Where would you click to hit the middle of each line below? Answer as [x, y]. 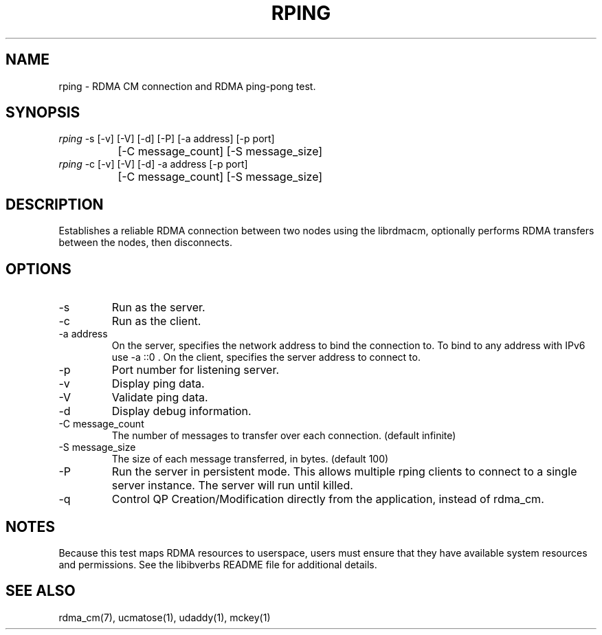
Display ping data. [158, 384]
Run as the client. [156, 321]
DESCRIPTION [55, 204]
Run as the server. [158, 308]
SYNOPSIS [43, 113]
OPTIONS [38, 269]
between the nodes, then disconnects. [145, 243]
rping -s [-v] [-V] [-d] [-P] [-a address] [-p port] [167, 139]
